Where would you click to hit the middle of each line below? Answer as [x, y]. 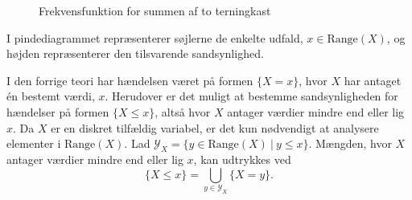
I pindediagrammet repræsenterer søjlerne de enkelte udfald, [155, 37]
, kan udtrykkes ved [242, 159]
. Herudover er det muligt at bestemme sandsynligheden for [251, 96]
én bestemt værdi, [51, 96]
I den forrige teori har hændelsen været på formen [130, 80]
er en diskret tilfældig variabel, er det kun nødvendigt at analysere [215, 127]
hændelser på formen [58, 111]
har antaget [373, 80]
